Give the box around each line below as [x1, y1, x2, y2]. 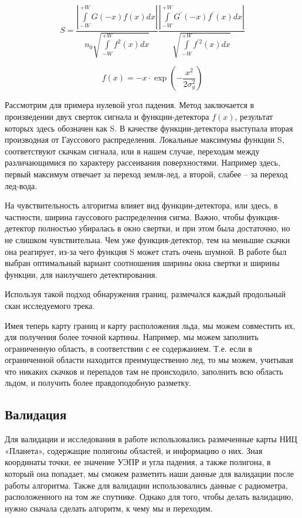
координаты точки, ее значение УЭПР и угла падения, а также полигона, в [5, 456, 271, 468]
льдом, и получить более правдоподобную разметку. [5, 376, 192, 389]
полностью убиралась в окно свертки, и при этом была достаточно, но [38, 222, 290, 234]
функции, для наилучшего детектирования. [5, 268, 158, 280]
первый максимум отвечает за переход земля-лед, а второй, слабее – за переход [5, 167, 288, 180]
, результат [235, 110, 273, 123]
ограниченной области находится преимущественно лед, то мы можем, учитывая [5, 354, 293, 366]
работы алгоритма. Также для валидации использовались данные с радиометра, [5, 479, 288, 491]
